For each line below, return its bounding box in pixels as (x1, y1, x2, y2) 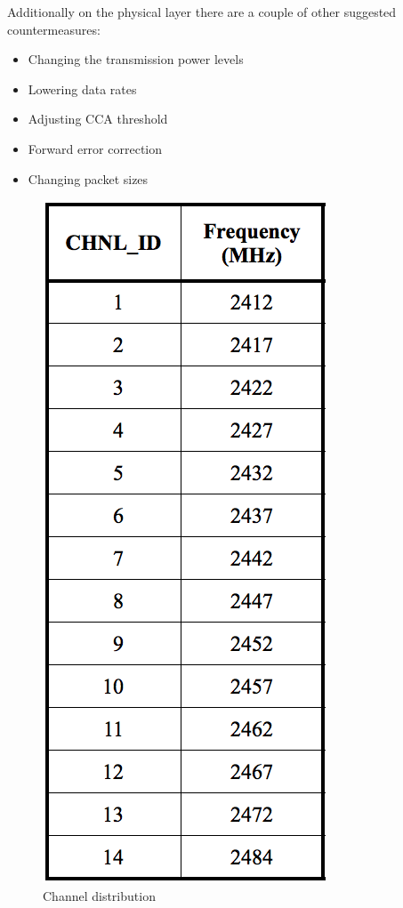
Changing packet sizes (28, 169, 149, 188)
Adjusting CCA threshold (28, 109, 168, 128)
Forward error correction (28, 139, 163, 157)
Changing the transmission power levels (28, 50, 244, 68)
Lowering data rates (28, 79, 137, 98)
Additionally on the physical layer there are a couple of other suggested (7, 3, 397, 20)
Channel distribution (43, 886, 156, 904)
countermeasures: (7, 20, 101, 38)
